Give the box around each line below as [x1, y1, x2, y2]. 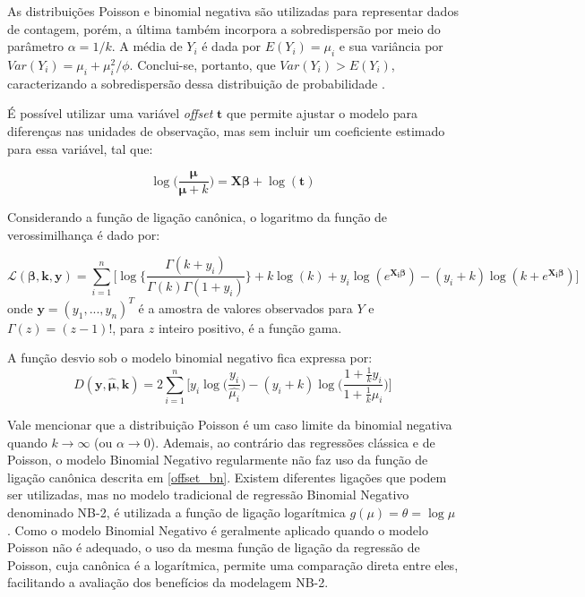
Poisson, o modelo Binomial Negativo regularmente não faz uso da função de [7, 450, 428, 469]
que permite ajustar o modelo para [226, 104, 417, 123]
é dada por [202, 37, 262, 55]
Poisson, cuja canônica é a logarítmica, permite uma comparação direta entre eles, [7, 555, 459, 574]
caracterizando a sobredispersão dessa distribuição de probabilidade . [7, 73, 385, 92]
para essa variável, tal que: [7, 139, 153, 158]
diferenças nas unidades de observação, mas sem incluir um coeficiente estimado [7, 121, 445, 140]
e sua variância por [339, 37, 443, 55]
